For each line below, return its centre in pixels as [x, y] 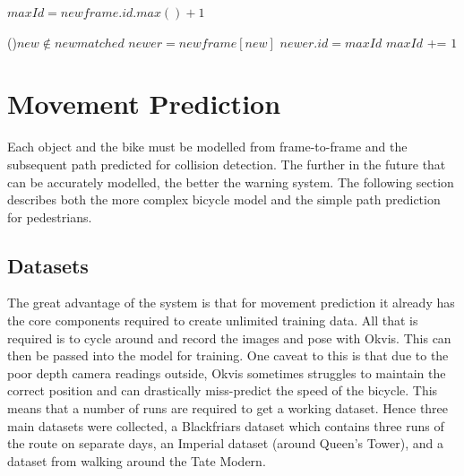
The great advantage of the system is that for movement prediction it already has [231, 303]
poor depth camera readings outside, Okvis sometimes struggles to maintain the [227, 372]
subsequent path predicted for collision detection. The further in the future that [227, 164]
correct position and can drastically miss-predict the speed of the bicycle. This [223, 390]
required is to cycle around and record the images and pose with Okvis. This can [229, 338]
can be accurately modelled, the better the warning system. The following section [231, 182]
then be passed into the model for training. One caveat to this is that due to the [228, 355]
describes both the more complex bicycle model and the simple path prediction [224, 199]
